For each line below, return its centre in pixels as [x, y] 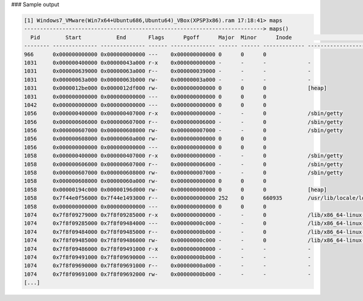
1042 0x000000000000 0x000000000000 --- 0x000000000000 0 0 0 [145, 105]
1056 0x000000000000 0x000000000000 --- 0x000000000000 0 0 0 [145, 147]
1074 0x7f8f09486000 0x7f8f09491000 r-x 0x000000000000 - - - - [168, 249]
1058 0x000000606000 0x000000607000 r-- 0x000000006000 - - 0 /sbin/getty [183, 164]
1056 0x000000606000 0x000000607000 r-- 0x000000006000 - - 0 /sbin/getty [183, 122]
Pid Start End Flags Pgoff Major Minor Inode [161, 37]
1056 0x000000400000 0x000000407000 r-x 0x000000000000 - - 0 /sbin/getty [183, 114]
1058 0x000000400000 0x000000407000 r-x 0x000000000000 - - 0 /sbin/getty [183, 156]
